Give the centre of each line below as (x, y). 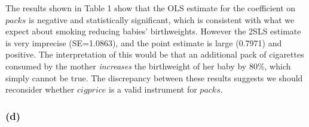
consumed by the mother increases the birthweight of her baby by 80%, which (148, 66)
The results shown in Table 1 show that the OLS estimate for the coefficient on (151, 8)
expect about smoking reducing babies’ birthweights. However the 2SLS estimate (153, 31)
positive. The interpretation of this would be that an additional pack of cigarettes (155, 54)
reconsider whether (40, 89)
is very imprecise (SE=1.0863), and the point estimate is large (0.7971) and (144, 42)
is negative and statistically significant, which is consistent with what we (162, 19)
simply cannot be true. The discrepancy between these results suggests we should (154, 77)
